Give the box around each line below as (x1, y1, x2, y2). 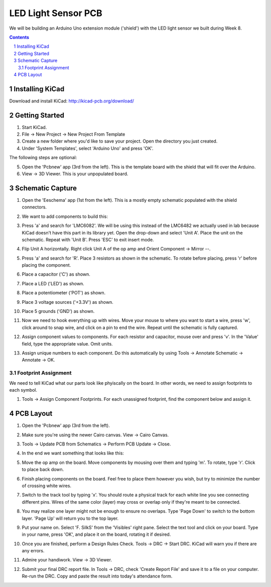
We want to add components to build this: (22, 213, 108, 219)
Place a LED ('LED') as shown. (22, 280, 85, 286)
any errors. (22, 548, 45, 554)
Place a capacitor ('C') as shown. (22, 271, 90, 277)
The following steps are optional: (9, 155, 77, 161)
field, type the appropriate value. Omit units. (22, 340, 113, 346)
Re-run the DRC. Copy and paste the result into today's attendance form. (22, 573, 173, 579)
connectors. (22, 204, 47, 210)
